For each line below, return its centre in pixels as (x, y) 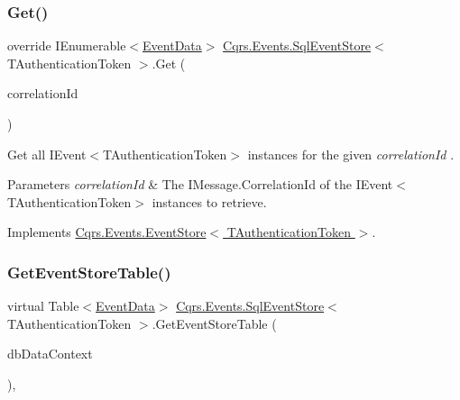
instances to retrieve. (209, 201)
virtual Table (43, 306)
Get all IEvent (47, 154)
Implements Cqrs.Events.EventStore (107, 232)
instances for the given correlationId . (351, 154)
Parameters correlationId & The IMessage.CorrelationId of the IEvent (200, 184)
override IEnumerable (67, 45)
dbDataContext (50, 354)
